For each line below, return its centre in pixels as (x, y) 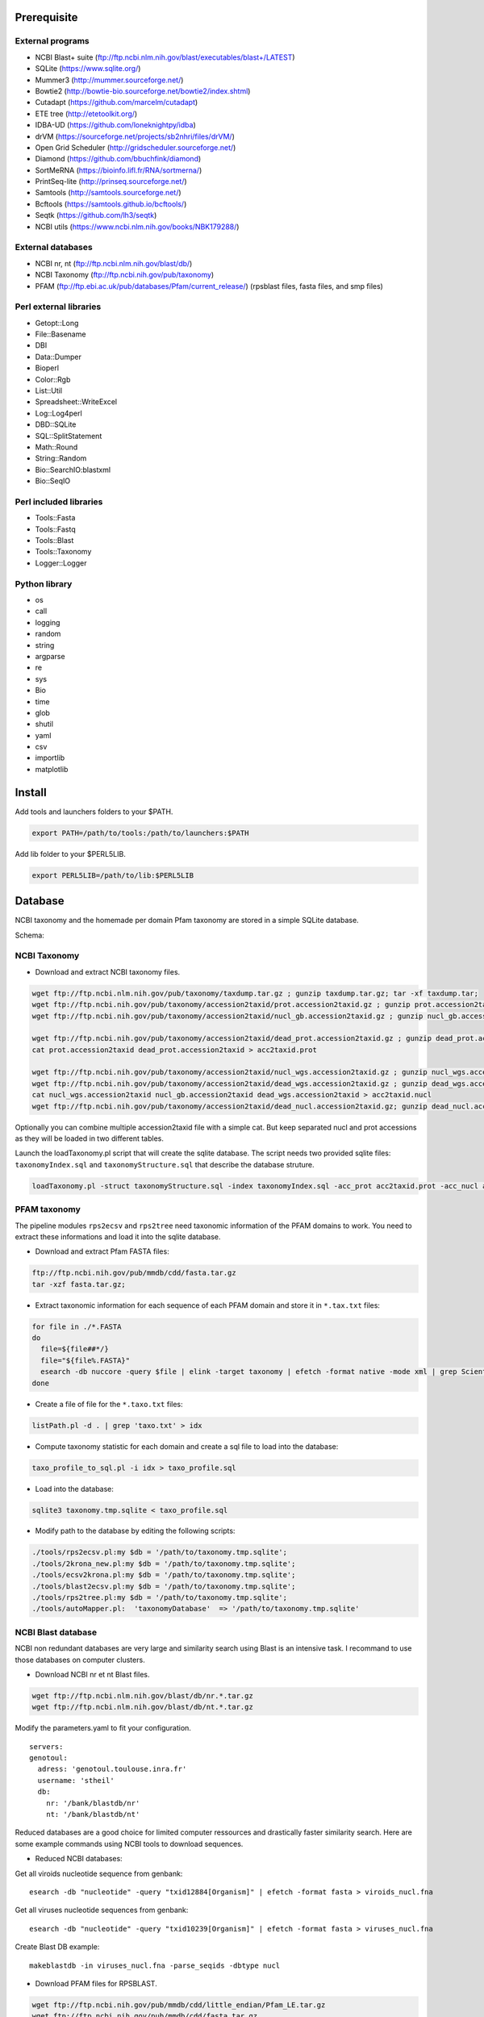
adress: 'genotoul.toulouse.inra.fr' (112, 1769)
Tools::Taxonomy (63, 552)
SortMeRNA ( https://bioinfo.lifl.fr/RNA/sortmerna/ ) (119, 170)
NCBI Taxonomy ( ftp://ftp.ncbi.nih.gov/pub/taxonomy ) (125, 275)
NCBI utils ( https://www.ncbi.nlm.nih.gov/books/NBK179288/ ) (137, 227)
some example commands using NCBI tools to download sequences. (129, 1844)
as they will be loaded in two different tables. (90, 1138)
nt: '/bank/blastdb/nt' (93, 1814)
